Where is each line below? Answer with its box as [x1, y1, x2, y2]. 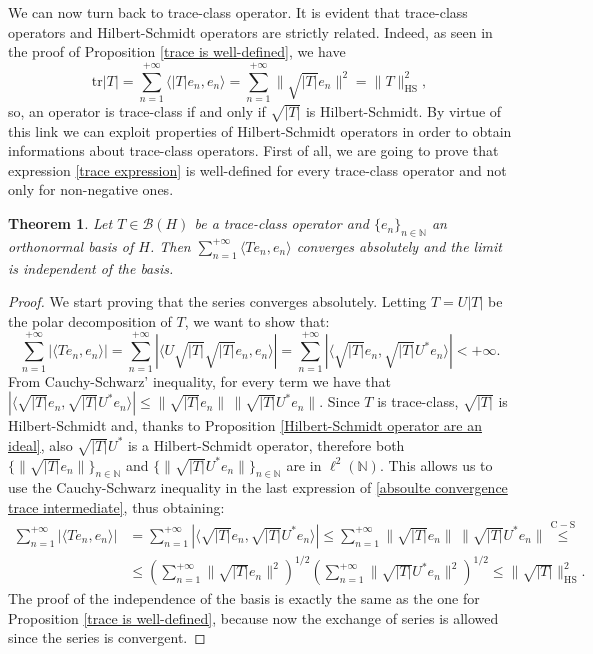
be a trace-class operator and [194, 213, 369, 234]
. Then [149, 235, 191, 256]
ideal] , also [8, 434, 73, 455]
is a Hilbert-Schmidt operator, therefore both [127, 434, 405, 455]
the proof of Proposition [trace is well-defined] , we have [8, 41, 346, 62]
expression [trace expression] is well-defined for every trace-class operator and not [8, 159, 507, 180]
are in [286, 454, 322, 475]
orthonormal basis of [8, 235, 134, 256]
